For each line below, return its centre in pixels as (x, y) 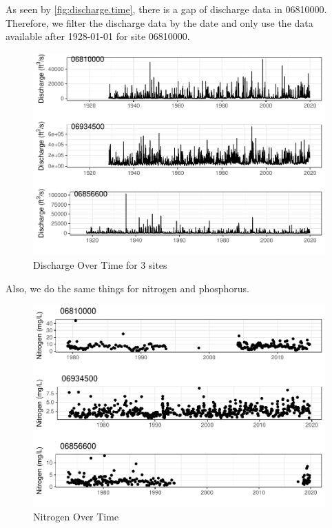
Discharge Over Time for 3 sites (100, 264)
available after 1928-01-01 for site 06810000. (98, 36)
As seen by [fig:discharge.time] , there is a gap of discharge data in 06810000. (166, 9)
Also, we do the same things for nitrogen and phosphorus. (128, 288)
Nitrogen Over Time (76, 517)
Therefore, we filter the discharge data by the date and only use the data (159, 22)
